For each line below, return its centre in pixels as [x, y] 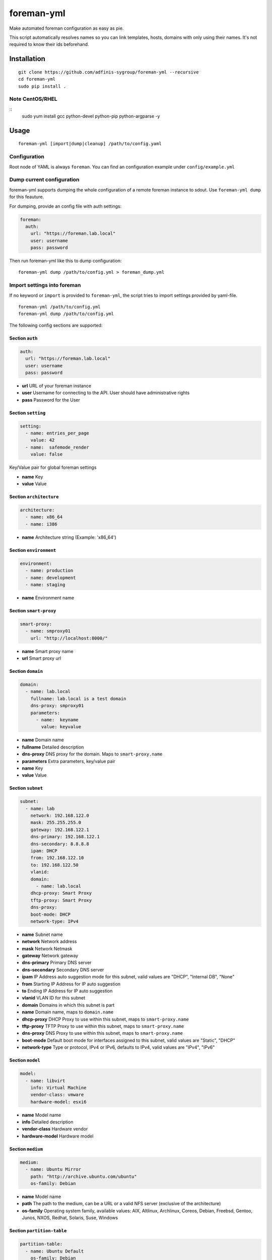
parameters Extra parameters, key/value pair [69, 761]
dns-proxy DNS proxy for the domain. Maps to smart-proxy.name [92, 754]
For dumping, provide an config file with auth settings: [65, 206]
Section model [25, 1060]
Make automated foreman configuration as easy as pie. [66, 28]
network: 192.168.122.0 [60, 816]
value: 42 [43, 440]
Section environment [33, 550]
